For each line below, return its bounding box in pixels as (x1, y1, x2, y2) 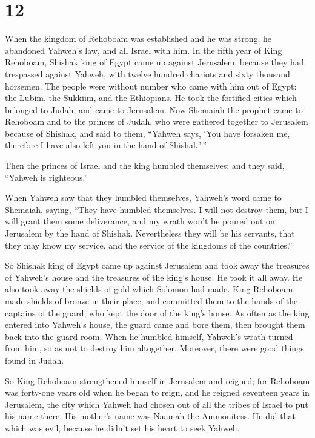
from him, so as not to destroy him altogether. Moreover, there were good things (5, 342, 304, 355)
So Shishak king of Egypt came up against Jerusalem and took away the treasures (5, 259, 310, 272)
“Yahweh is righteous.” (5, 171, 88, 183)
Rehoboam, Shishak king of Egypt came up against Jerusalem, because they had (5, 56, 304, 68)
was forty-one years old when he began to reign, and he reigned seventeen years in (5, 386, 310, 399)
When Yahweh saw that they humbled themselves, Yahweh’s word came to (5, 191, 282, 204)
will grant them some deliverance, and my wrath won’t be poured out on (5, 215, 275, 227)
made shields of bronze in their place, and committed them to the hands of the (5, 295, 298, 307)
